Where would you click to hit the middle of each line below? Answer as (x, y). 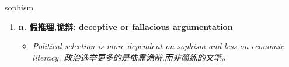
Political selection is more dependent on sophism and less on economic (158, 46)
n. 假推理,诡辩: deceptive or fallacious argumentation (126, 26)
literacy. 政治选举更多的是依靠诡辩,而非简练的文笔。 (131, 57)
